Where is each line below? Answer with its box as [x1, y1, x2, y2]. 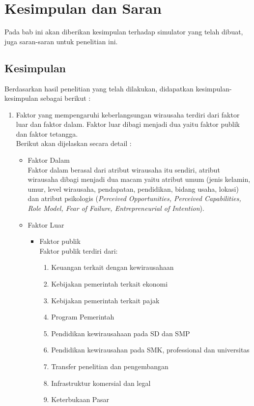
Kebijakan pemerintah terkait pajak [51, 295, 160, 305]
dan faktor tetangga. [16, 128, 78, 139]
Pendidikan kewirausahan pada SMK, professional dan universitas [51, 345, 250, 355]
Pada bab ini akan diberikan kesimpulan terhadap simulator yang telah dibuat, [4, 27, 243, 37]
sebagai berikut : [40, 93, 91, 103]
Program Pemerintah [51, 312, 114, 322]
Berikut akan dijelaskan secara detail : [16, 138, 132, 148]
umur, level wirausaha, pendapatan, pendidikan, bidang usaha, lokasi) [28, 183, 239, 194]
